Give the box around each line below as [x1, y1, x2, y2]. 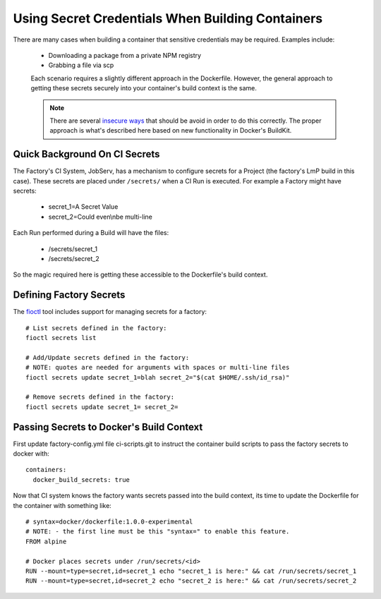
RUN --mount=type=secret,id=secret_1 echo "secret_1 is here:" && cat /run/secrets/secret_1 [25, 567, 357, 575]
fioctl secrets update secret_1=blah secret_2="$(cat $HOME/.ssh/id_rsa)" [25, 373, 290, 381]
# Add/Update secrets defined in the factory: [25, 353, 190, 361]
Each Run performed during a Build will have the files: [13, 229, 169, 237]
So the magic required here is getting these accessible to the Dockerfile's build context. [13, 270, 268, 279]
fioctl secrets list [25, 334, 97, 341]
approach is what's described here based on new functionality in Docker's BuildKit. [49, 126, 292, 135]
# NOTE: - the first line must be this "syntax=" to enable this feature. [25, 528, 290, 536]
